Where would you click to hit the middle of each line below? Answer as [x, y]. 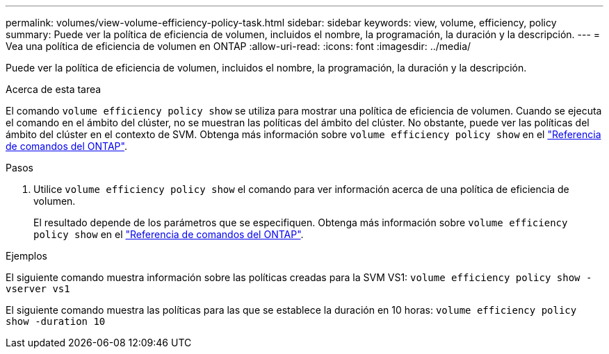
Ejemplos [26, 256]
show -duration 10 [56, 321]
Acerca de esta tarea [54, 89]
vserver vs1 [38, 289]
